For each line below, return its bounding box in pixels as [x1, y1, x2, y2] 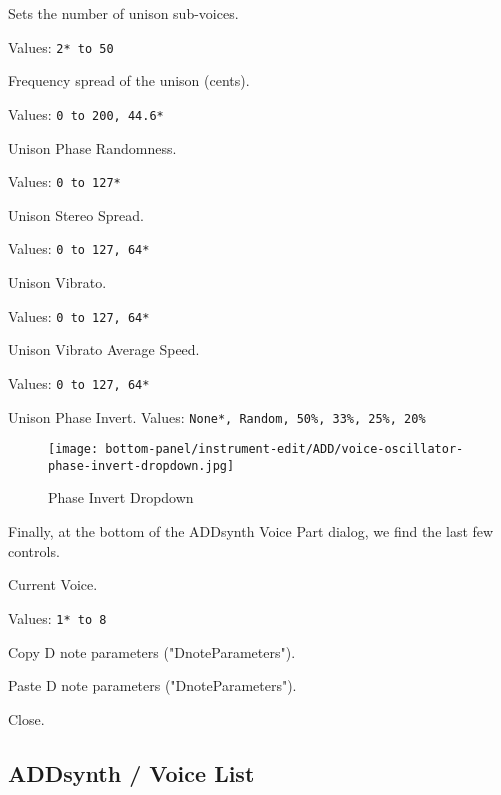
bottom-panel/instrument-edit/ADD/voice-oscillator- [105, 442, 464, 457]
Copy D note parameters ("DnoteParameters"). [8, 641, 296, 662]
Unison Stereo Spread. [8, 204, 144, 225]
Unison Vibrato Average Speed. [8, 339, 200, 360]
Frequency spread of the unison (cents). [8, 70, 250, 91]
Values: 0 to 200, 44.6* [8, 103, 164, 124]
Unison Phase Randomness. [8, 137, 177, 158]
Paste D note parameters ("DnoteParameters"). [8, 675, 297, 696]
